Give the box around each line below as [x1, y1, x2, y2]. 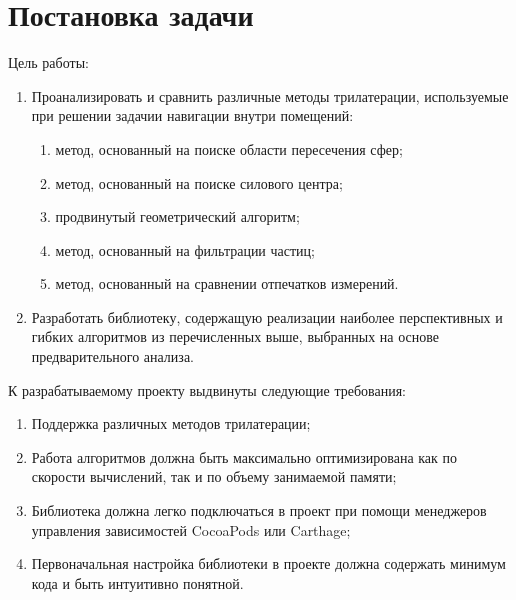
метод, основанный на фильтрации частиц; [55, 239, 315, 260]
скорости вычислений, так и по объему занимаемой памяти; [31, 466, 397, 487]
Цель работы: [8, 52, 89, 73]
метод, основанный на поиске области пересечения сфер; [55, 138, 403, 159]
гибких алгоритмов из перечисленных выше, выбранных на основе [31, 326, 439, 347]
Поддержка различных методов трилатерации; [31, 413, 311, 434]
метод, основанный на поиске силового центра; [55, 172, 343, 193]
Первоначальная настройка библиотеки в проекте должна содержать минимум [31, 553, 506, 574]
